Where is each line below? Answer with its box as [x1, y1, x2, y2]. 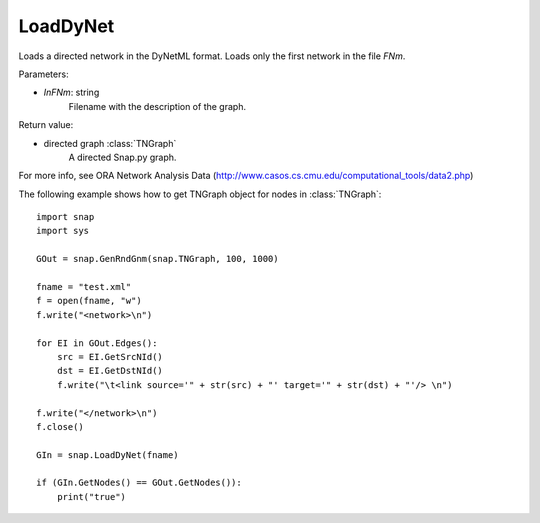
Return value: [18, 119, 74, 131]
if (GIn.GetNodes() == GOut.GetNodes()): [36, 477, 242, 489]
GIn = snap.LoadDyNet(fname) [36, 449, 179, 460]
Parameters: [18, 68, 69, 80]
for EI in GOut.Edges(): [36, 337, 158, 349]
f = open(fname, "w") [36, 295, 142, 307]
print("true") [56, 491, 127, 502]
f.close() [36, 421, 84, 432]
